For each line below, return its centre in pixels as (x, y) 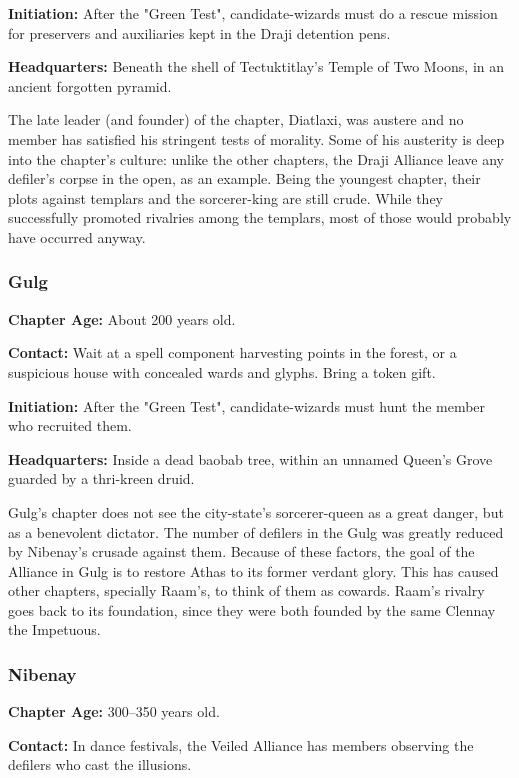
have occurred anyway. (77, 236)
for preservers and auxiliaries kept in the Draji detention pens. (199, 32)
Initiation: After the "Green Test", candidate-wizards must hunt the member (247, 405)
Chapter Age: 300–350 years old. (114, 711)
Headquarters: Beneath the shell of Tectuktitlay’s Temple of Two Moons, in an (256, 66)
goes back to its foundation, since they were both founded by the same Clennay (252, 609)
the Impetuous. (54, 629)
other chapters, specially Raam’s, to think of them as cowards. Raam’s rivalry (246, 590)
